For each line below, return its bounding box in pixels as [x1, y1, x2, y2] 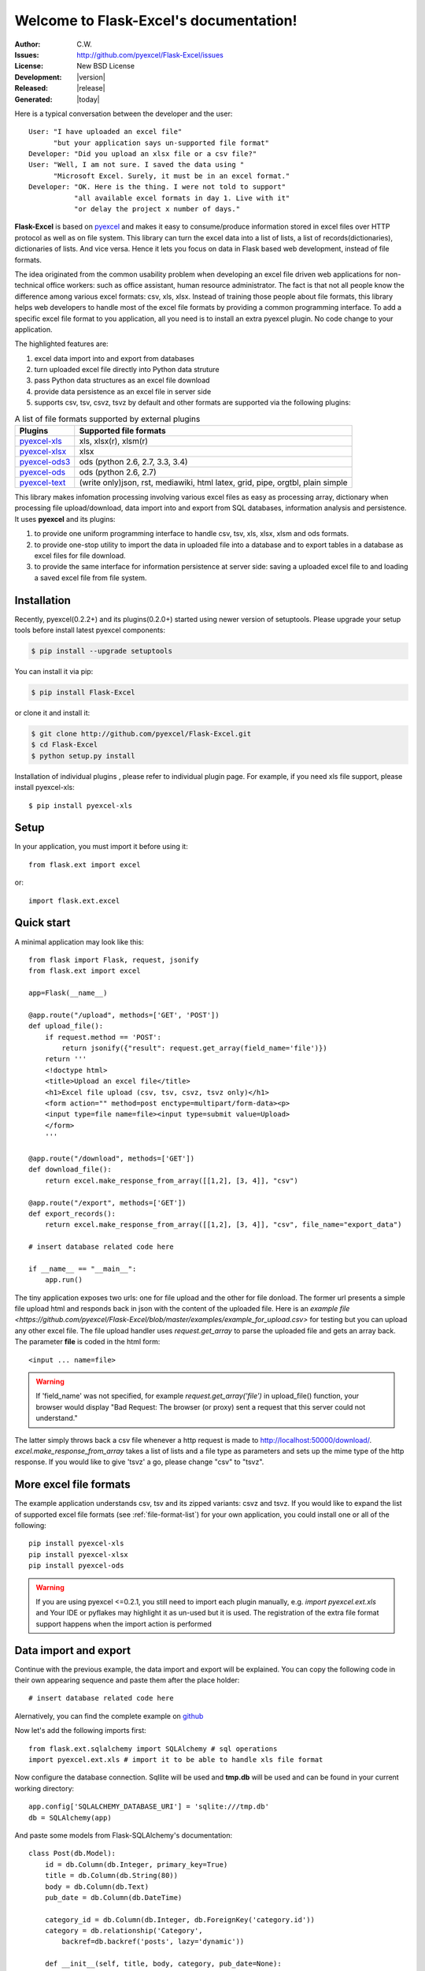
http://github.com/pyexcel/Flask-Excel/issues [76, 50, 224, 59]
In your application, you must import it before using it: [14, 842, 188, 851]
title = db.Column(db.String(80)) [44, 1871, 179, 1880]
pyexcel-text [19, 477, 66, 488]
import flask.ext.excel [28, 896, 120, 905]
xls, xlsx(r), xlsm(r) [79, 436, 149, 447]
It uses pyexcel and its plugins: [14, 514, 116, 523]
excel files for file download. [34, 550, 126, 560]
